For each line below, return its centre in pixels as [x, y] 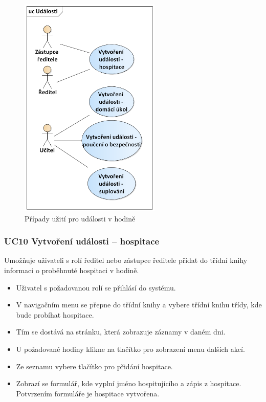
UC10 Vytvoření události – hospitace [82, 241]
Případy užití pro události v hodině [80, 218]
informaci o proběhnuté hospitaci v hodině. [72, 270]
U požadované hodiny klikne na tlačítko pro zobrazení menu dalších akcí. [130, 349]
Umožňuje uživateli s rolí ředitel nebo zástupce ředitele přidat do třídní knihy [126, 260]
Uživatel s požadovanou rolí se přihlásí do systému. [96, 287]
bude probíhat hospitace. [55, 314]
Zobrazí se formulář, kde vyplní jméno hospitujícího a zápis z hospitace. [129, 383]
